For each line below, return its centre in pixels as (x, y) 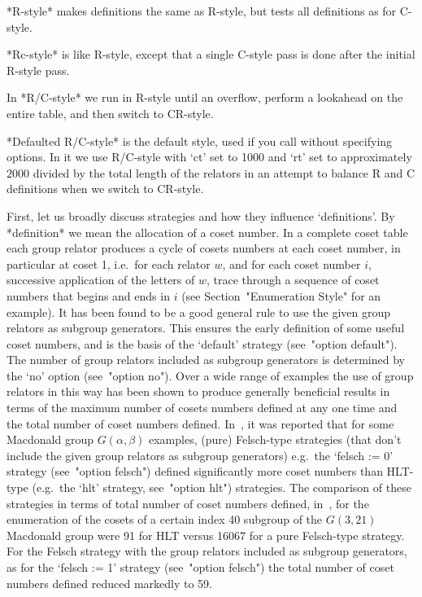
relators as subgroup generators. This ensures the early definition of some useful (206, 328)
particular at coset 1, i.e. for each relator (109, 263)
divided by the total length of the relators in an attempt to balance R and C (224, 172)
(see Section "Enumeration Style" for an (281, 295)
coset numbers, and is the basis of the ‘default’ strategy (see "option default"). (202, 343)
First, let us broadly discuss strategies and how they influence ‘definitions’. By (201, 215)
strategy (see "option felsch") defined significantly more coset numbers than (195, 471)
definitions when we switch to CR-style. (105, 189)
